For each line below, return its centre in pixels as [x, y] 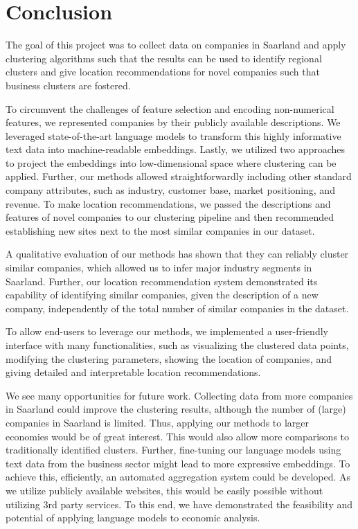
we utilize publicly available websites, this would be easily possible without [164, 490]
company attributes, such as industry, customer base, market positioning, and [170, 190]
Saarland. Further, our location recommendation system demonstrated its [162, 281]
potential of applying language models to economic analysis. [133, 518]
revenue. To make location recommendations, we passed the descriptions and [168, 203]
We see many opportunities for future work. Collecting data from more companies [179, 395]
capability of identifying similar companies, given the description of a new [162, 295]
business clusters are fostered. [68, 85]
